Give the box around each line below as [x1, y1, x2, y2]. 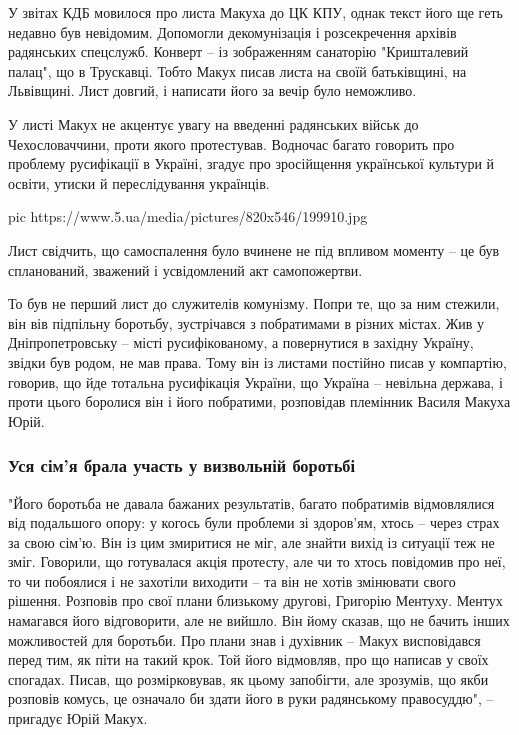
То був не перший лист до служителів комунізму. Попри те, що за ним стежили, [8, 293, 500, 314]
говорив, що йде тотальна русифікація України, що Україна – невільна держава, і [8, 371, 503, 392]
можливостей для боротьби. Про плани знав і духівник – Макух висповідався [8, 629, 481, 650]
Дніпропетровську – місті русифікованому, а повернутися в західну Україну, [8, 332, 474, 353]
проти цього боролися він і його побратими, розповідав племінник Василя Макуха [8, 391, 511, 412]
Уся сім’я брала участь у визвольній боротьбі [8, 453, 356, 478]
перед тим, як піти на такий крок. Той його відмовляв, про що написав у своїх [8, 649, 489, 670]
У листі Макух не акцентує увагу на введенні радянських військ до [8, 113, 419, 134]
